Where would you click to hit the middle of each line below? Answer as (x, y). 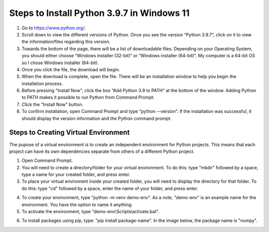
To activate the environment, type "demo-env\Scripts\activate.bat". (90, 212)
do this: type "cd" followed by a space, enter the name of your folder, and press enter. (110, 188)
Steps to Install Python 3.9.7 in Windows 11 (99, 13)
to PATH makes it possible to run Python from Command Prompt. (88, 98)
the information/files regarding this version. (66, 42)
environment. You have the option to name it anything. (77, 205)
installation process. (42, 83)
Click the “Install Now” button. (53, 104)
